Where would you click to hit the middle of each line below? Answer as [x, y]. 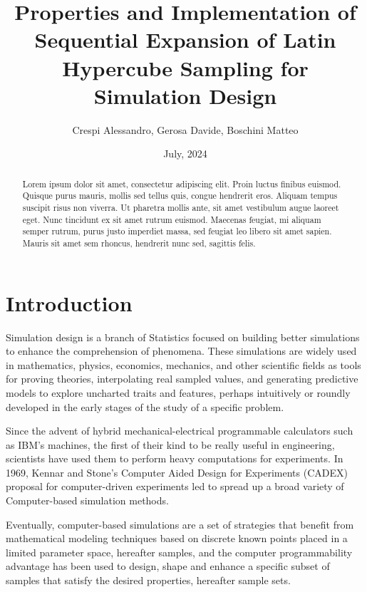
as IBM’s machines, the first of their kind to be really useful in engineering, [170, 444]
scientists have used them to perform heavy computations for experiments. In [175, 458]
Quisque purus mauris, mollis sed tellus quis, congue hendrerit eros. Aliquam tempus [180, 196]
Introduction [69, 302]
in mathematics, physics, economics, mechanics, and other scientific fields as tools [183, 364]
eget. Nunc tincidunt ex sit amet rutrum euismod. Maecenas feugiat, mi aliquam [172, 219]
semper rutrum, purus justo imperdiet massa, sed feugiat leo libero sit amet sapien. [177, 231]
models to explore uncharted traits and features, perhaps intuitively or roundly [178, 392]
